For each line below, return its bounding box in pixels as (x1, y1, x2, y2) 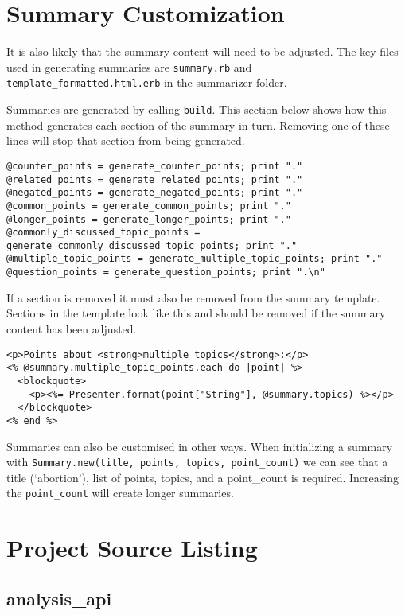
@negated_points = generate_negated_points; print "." (6, 187, 303, 199)
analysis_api (6, 586, 112, 610)
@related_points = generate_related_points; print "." (6, 173, 303, 185)
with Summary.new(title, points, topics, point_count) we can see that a (6, 453, 388, 470)
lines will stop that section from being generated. (6, 132, 245, 149)
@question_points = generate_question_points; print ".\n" (6, 267, 325, 278)
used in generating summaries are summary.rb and (6, 58, 252, 75)
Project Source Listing (6, 531, 258, 564)
